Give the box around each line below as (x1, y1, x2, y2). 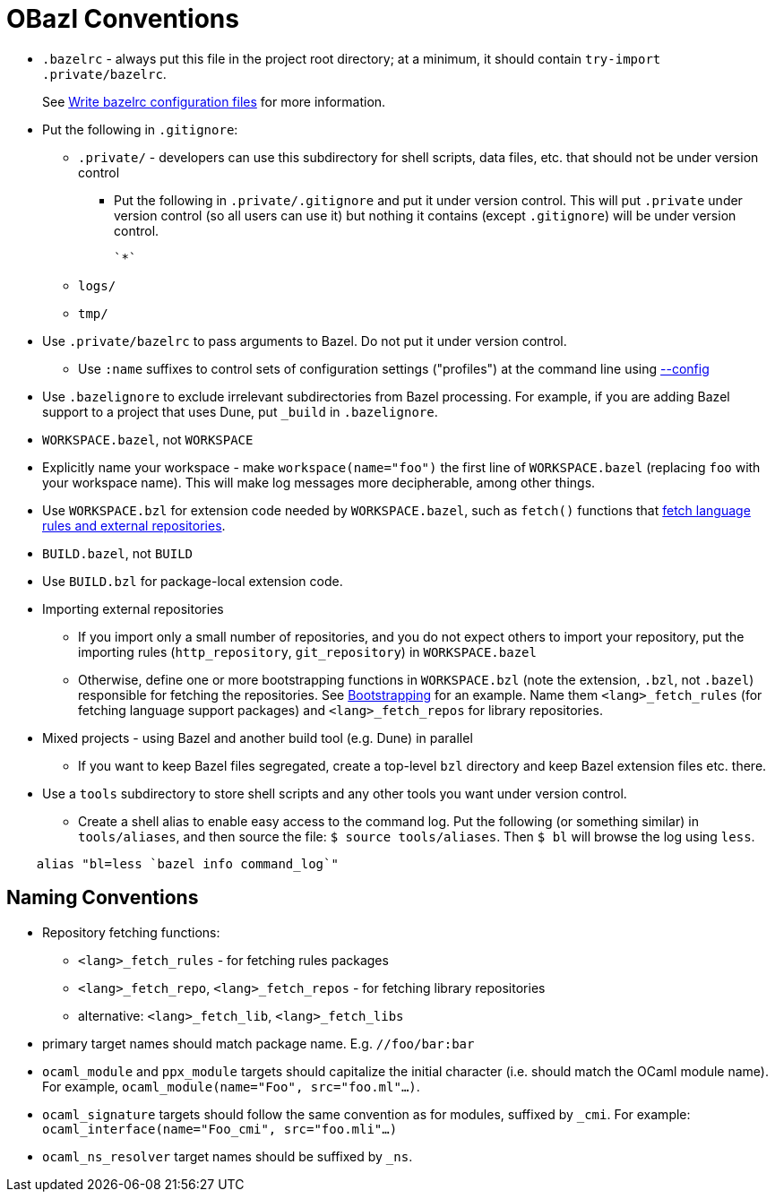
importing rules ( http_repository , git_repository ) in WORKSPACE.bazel (78, 643, 537, 660)
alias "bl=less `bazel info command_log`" (36, 856, 339, 871)
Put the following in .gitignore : (42, 121, 238, 137)
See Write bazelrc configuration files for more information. (42, 93, 386, 109)
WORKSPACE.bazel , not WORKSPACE (42, 431, 254, 447)
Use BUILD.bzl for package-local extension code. (42, 573, 343, 589)
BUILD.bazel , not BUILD (42, 545, 194, 561)
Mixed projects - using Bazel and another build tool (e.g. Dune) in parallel (42, 729, 473, 746)
